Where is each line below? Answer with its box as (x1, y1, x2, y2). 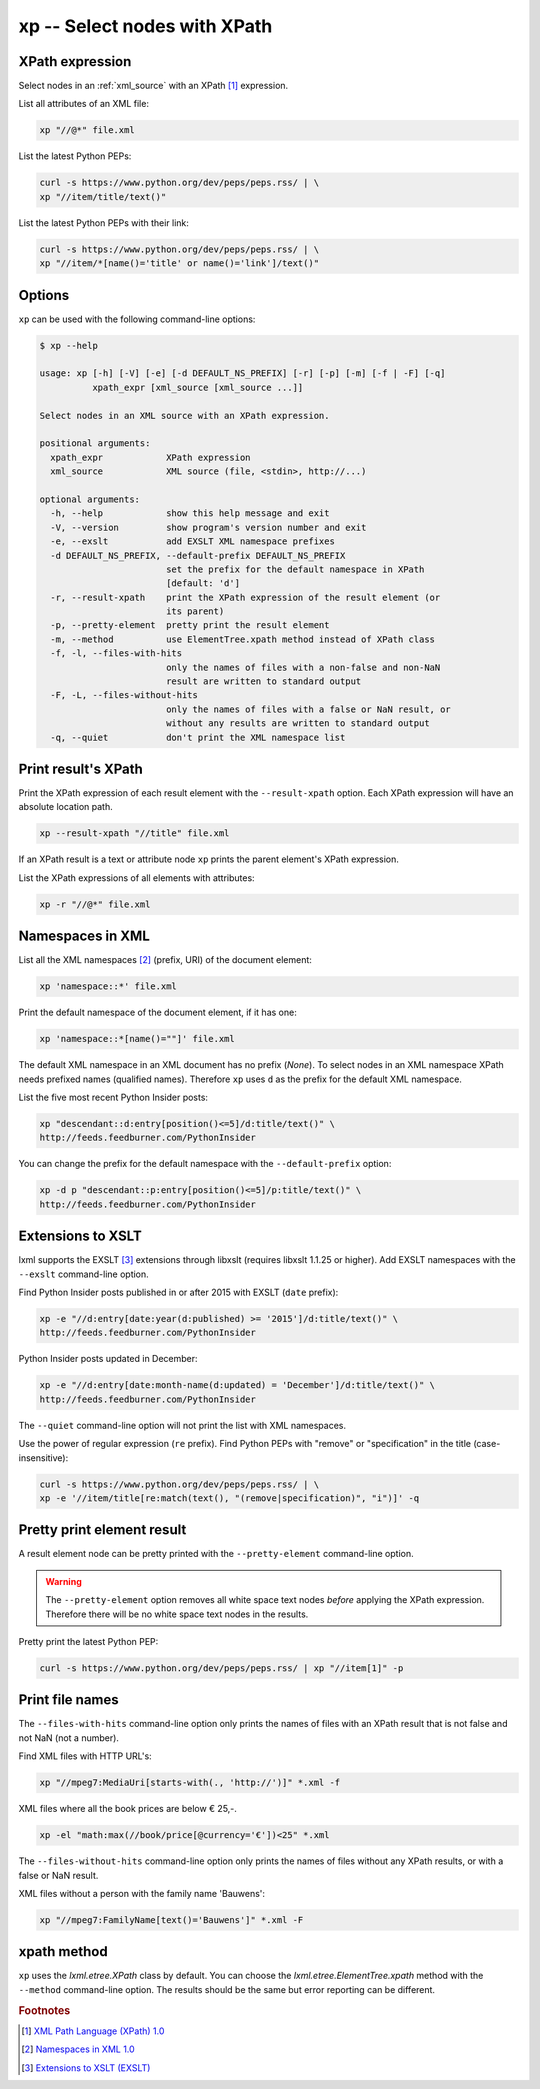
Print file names (18, 1691, 119, 1709)
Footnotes (18, 2003, 71, 2017)
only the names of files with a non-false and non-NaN (165, 661, 441, 673)
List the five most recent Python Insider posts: (18, 1091, 209, 1104)
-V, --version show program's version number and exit (50, 521, 367, 533)
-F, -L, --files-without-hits (50, 690, 199, 701)
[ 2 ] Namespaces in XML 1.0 (21, 2043, 135, 2055)
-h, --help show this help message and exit (50, 508, 330, 519)
